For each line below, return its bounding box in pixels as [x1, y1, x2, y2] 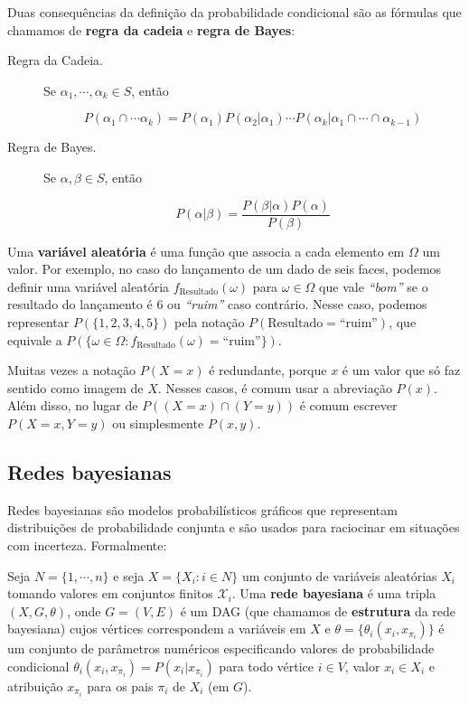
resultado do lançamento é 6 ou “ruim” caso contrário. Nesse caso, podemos [7, 295, 427, 314]
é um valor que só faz [342, 361, 461, 380]
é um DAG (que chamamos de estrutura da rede [180, 601, 456, 620]
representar [7, 313, 70, 331]
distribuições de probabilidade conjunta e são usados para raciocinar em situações [7, 518, 460, 537]
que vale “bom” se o [319, 277, 428, 296]
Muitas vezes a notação [7, 361, 136, 380]
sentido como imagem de [7, 378, 144, 397]
